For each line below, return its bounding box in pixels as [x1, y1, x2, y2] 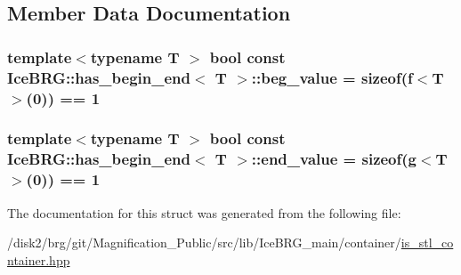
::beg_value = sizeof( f [251, 66, 413, 88]
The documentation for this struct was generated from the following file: [7, 203, 401, 222]
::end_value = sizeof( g [251, 148, 417, 170]
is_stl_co [400, 233, 454, 252]
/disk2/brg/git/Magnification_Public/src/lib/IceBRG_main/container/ [7, 233, 401, 252]
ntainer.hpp [7, 250, 70, 269]
